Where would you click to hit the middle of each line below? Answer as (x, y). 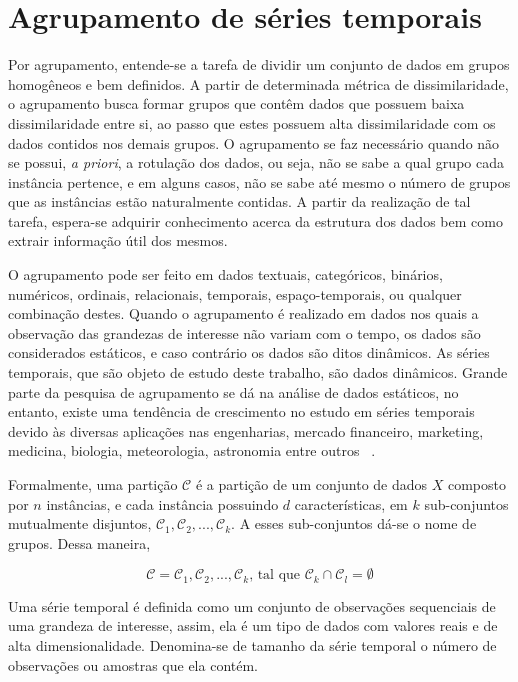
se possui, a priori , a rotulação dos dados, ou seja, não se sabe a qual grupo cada (256, 162)
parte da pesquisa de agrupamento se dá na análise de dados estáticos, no (233, 391)
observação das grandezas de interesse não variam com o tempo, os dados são (244, 332)
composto (476, 484)
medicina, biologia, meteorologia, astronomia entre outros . (192, 450)
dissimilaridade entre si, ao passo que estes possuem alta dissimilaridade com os (252, 122)
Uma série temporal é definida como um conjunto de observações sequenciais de (252, 605)
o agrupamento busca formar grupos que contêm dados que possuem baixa (236, 103)
